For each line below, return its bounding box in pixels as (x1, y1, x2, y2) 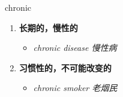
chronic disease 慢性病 (33, 41, 117, 54)
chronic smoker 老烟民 (33, 81, 118, 94)
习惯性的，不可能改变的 (19, 61, 112, 74)
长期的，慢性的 (19, 21, 78, 34)
